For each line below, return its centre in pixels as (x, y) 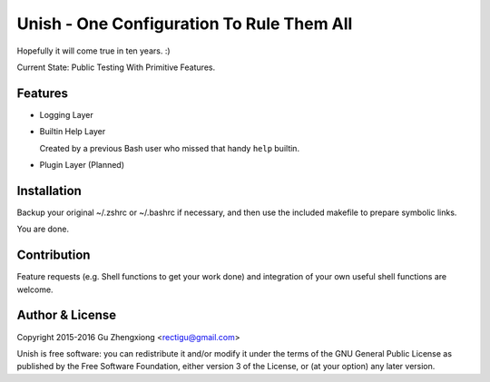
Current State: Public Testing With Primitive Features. (116, 67)
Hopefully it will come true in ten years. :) (94, 51)
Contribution (54, 255)
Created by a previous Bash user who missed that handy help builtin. (169, 148)
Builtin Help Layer (73, 132)
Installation (49, 191)
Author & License (67, 315)
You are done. (43, 229)
